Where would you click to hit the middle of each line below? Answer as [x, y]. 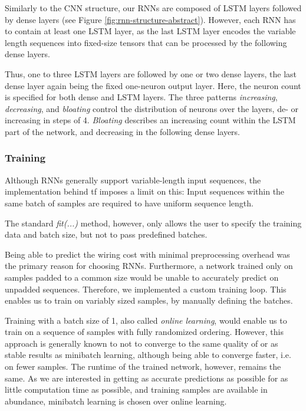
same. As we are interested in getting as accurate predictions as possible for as [147, 378]
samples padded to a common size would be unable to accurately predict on [142, 277]
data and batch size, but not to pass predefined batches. [106, 234]
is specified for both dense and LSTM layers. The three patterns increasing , [141, 97]
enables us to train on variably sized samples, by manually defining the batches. [149, 300]
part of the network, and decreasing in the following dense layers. [122, 131]
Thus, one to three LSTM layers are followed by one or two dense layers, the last [151, 73]
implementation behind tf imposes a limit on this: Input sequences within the [145, 191]
